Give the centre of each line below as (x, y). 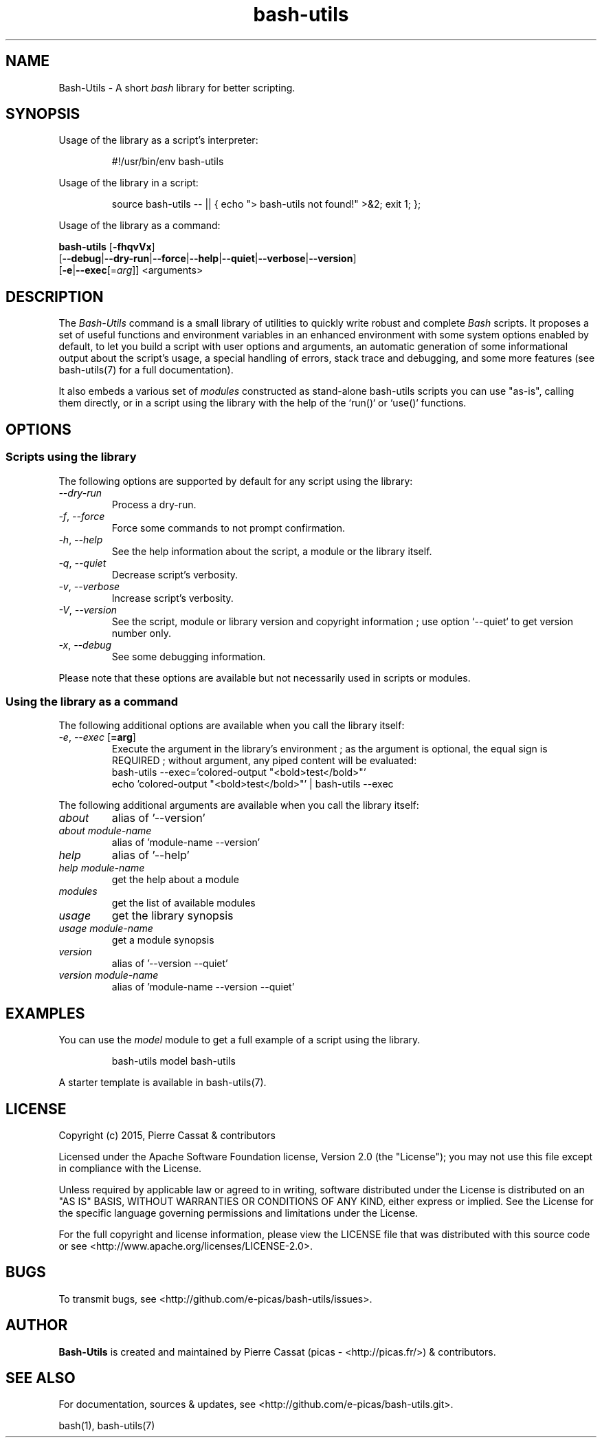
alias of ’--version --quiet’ (170, 964)
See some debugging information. (189, 656)
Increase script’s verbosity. (172, 598)
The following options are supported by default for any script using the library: (236, 481)
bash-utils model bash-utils (174, 1061)
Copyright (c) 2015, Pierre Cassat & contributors (167, 1135)
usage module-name (106, 929)
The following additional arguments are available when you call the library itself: (239, 805)
